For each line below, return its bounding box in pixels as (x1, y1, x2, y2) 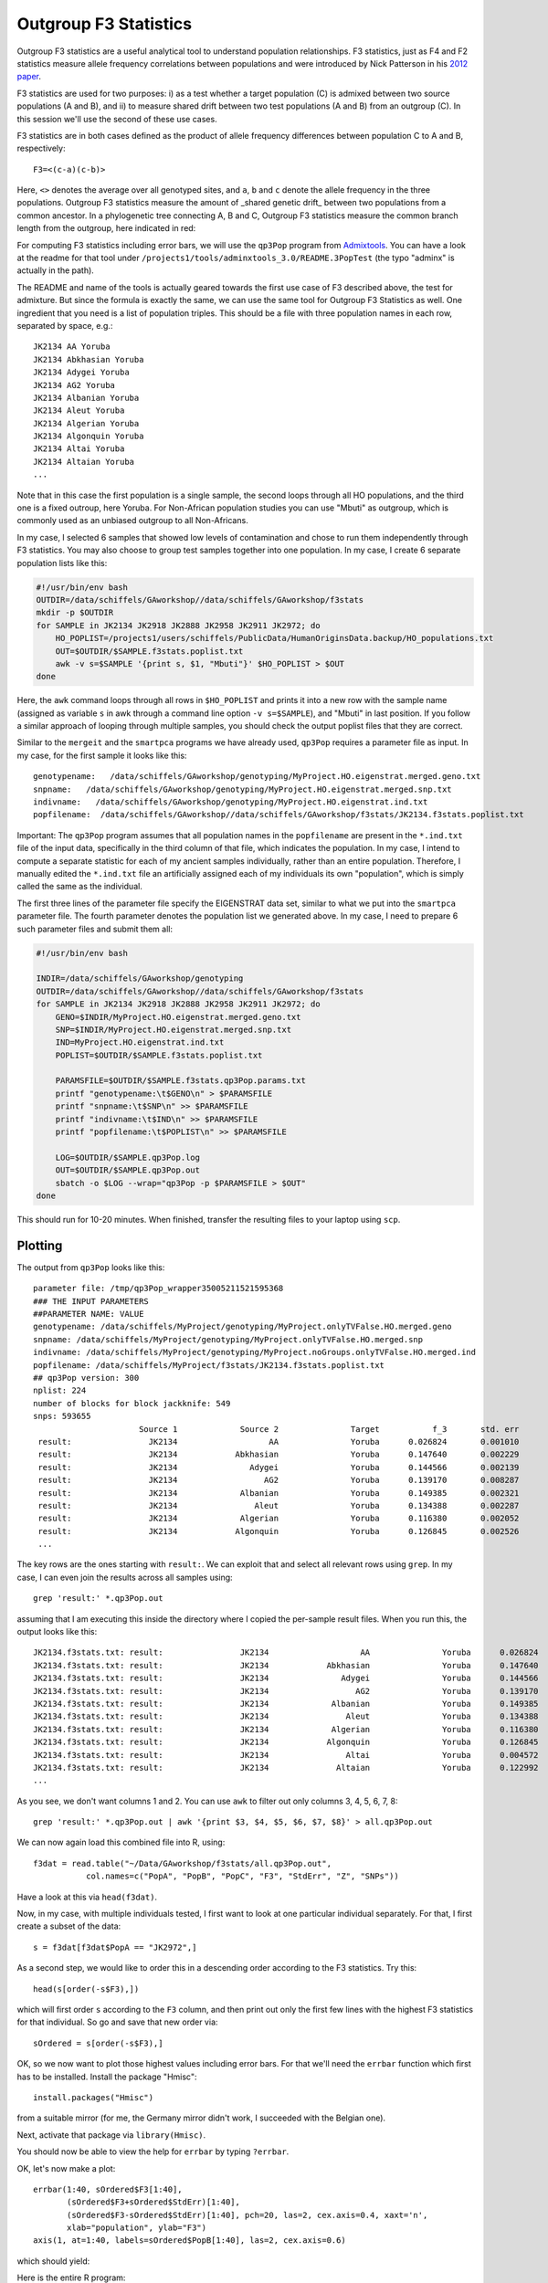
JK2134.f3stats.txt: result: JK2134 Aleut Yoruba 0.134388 (33, 1711, 539, 1721)
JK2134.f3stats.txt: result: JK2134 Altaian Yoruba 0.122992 (33, 1762, 539, 1773)
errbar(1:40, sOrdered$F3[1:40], (33, 2183, 183, 2194)
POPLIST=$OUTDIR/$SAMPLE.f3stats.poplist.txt (55, 1050, 263, 1060)
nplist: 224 (33, 1385, 87, 1396)
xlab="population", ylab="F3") (67, 2223, 207, 2233)
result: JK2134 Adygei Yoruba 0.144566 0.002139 (37, 1462, 520, 1472)
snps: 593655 (33, 1411, 91, 1422)
